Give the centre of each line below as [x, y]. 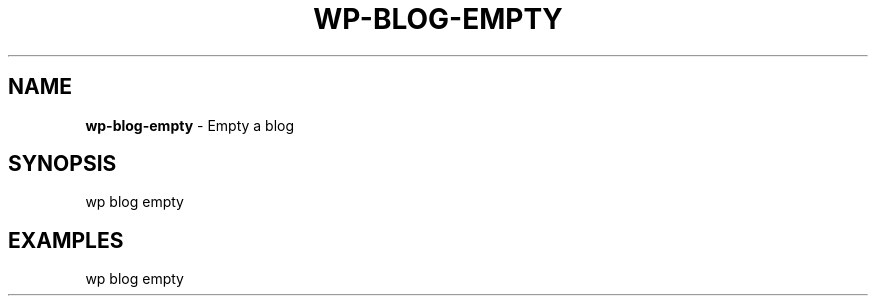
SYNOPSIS [62, 164]
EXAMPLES [66, 240]
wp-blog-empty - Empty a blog [190, 125]
